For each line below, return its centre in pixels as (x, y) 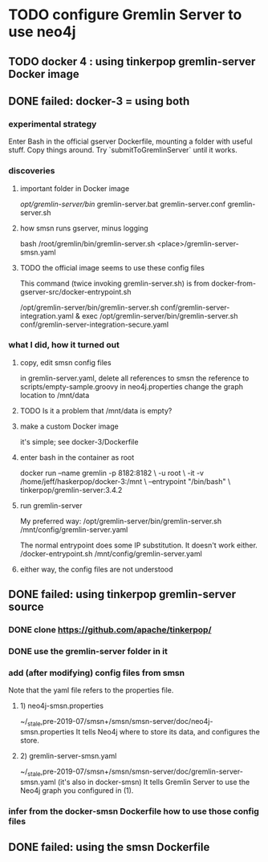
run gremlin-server (51, 505)
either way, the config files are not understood (97, 569)
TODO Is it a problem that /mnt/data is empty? (96, 410)
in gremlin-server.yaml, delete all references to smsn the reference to (134, 378)
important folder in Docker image (75, 188)
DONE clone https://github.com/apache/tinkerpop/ (110, 630)
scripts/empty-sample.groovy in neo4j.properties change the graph (131, 386)
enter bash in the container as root (77, 457)
